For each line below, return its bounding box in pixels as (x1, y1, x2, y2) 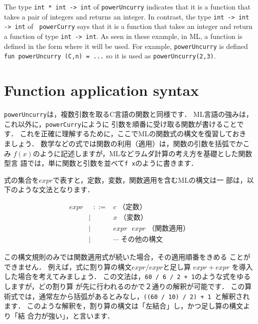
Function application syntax (4, 80, 199, 100)
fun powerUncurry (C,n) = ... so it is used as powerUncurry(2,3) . (4, 50, 216, 61)
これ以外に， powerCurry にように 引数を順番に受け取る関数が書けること (4, 118, 237, 129)
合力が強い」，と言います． (27, 310, 115, 321)
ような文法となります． (17, 184, 95, 195)
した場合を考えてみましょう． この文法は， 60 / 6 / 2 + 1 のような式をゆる (4, 271, 251, 282)
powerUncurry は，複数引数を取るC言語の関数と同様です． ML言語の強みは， (4, 109, 253, 119)
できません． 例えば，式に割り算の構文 (4, 261, 132, 272)
